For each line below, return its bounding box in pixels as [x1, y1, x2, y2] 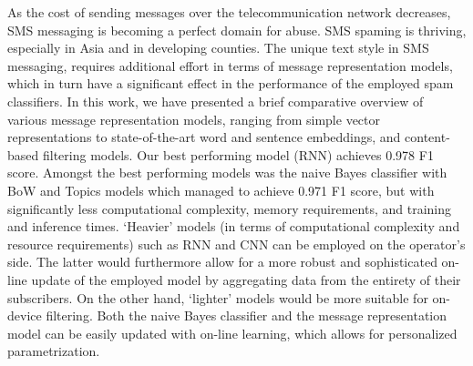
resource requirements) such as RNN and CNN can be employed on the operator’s [7, 234, 466, 253]
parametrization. [7, 341, 100, 361]
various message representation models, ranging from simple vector [7, 109, 380, 128]
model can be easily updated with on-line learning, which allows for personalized [7, 323, 458, 342]
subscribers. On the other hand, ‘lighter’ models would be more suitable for [7, 288, 428, 307]
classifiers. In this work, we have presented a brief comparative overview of [7, 91, 424, 110]
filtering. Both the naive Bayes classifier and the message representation [46, 306, 447, 325]
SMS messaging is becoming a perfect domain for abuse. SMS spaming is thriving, [7, 20, 467, 39]
